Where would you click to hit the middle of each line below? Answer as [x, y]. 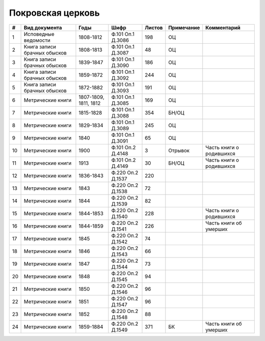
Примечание [184, 28]
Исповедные [39, 34]
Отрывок [179, 150]
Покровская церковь [54, 13]
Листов [154, 28]
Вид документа [43, 28]
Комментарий [223, 28]
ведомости [37, 40]
